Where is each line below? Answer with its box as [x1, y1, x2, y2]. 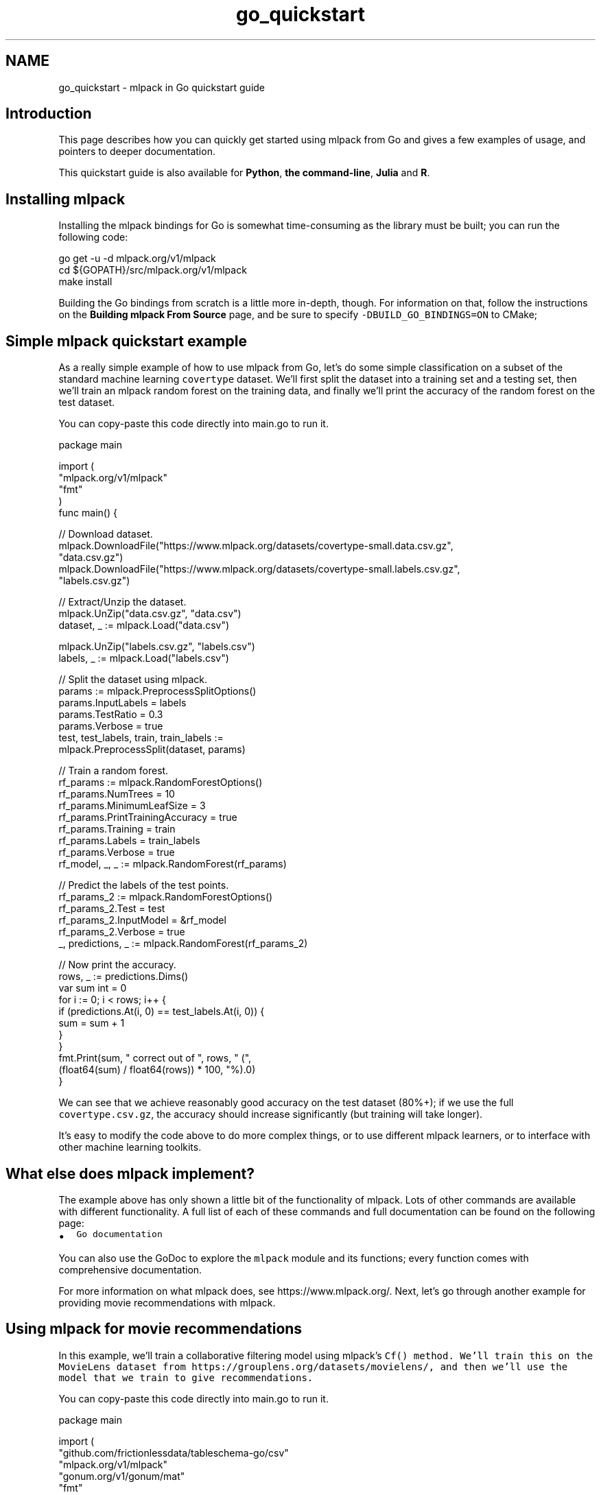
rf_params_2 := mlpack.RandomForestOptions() [58, 891, 273, 903]
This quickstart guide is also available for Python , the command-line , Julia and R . [58, 167, 430, 179]
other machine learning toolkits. [58, 1141, 202, 1153]
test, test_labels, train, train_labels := [58, 732, 224, 744]
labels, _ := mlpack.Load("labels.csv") [58, 652, 229, 665]
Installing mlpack [5, 190, 126, 208]
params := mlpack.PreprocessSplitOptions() [58, 685, 257, 697]
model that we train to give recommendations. [58, 1372, 314, 1383]
